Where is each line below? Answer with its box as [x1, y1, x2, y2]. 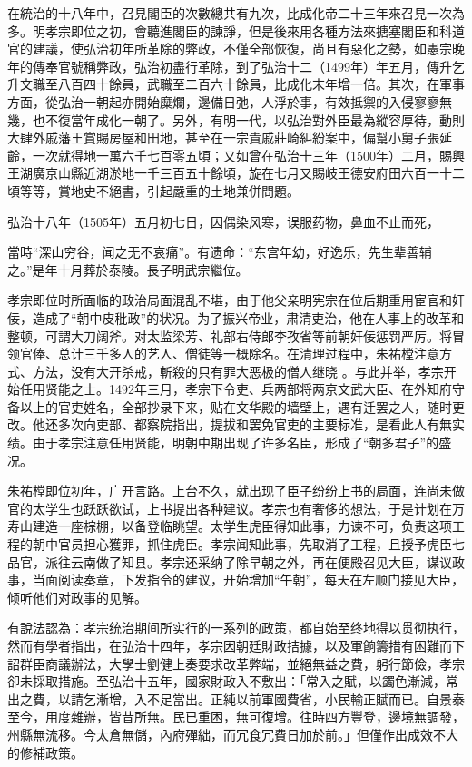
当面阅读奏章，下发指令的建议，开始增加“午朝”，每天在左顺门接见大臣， [32, 570, 465, 589]
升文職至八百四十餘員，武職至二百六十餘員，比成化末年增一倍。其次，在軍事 [7, 74, 465, 93]
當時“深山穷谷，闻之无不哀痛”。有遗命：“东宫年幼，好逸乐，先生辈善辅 [7, 242, 432, 261]
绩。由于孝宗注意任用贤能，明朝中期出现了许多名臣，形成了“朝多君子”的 [7, 433, 439, 452]
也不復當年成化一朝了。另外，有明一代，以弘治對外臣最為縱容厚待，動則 [32, 110, 465, 129]
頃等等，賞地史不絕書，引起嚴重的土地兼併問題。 [7, 181, 300, 200]
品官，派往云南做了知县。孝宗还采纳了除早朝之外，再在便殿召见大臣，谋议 [7, 552, 452, 571]
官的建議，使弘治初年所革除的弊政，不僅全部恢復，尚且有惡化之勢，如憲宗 [7, 39, 452, 58]
